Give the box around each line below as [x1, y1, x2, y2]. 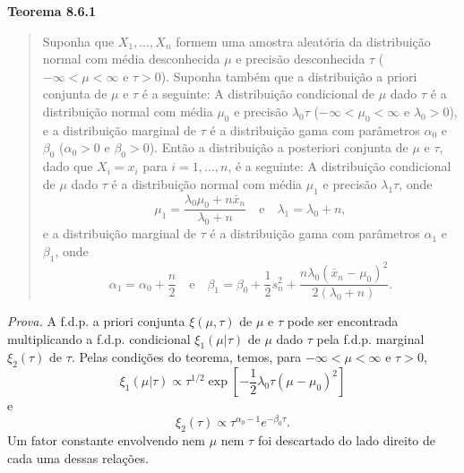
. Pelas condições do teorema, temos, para [71, 348, 302, 366]
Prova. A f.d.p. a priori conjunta [7, 312, 185, 331]
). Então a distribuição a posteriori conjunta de [149, 138, 408, 157]
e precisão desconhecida [236, 49, 365, 68]
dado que [42, 157, 93, 176]
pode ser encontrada [287, 312, 399, 331]
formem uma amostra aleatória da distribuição [176, 31, 431, 50]
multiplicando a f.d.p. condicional [7, 329, 191, 348]
